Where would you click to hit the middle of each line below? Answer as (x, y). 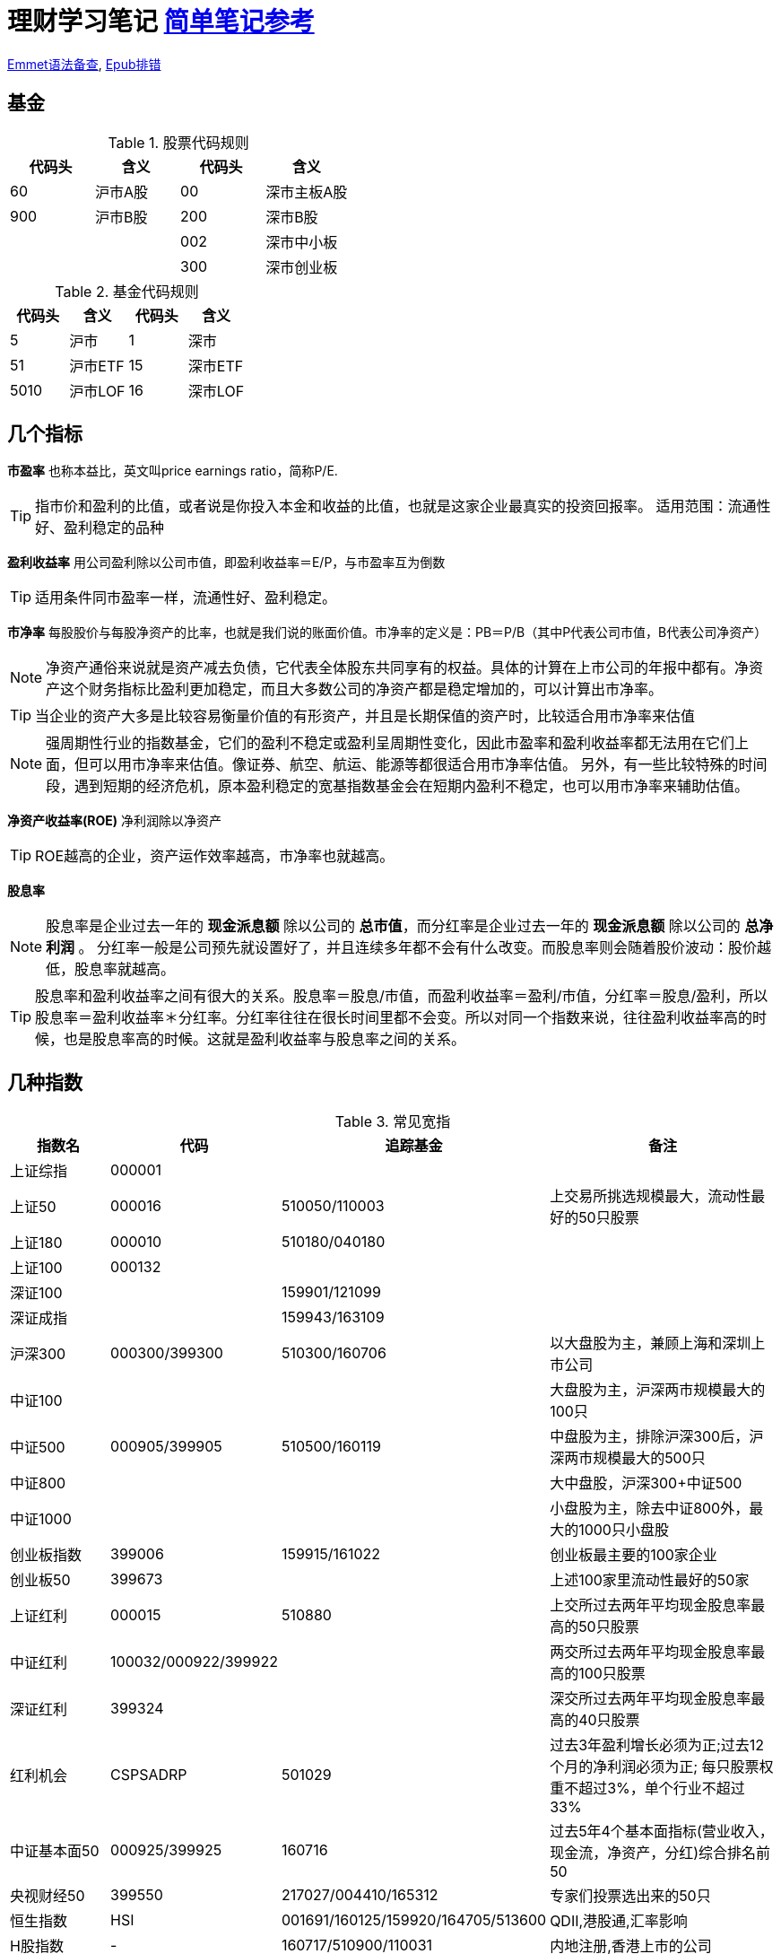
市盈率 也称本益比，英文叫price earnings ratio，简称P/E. (173, 471)
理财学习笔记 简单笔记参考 (161, 22)
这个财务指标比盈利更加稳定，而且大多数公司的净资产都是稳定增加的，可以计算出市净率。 (362, 689)
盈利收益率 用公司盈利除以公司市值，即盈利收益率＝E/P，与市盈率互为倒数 (226, 563)
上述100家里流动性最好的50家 (650, 1580)
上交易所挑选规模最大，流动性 (651, 1196)
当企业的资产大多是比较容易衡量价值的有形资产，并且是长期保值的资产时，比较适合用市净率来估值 (365, 716)
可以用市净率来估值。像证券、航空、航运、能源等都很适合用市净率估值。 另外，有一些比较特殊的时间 (428, 765)
